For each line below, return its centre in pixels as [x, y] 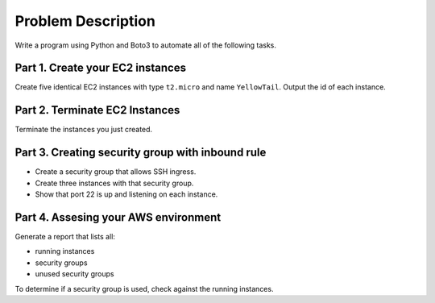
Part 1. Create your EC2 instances [101, 68]
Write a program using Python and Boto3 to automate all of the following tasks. [146, 45]
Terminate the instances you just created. [84, 130]
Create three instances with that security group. [114, 183]
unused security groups [75, 274]
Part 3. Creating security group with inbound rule [141, 153]
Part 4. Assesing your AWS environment [118, 217]
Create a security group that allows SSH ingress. [116, 172]
